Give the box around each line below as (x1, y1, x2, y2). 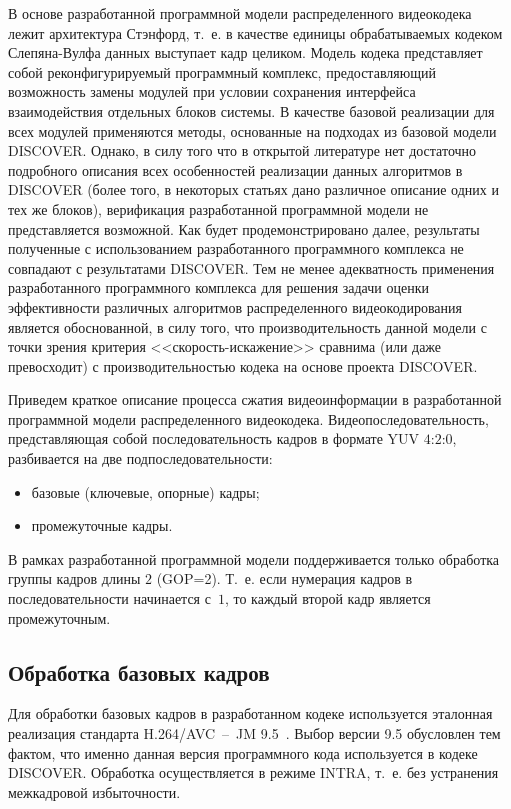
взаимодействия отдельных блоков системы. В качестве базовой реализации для (8, 100, 495, 121)
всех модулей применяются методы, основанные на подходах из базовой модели (8, 120, 497, 141)
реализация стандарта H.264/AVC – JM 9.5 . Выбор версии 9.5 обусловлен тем (8, 723, 501, 744)
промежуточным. (8, 607, 111, 628)
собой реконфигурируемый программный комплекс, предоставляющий (8, 61, 436, 82)
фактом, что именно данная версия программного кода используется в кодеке (8, 742, 478, 763)
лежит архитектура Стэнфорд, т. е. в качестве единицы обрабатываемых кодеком (8, 22, 503, 43)
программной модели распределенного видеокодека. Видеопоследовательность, (8, 408, 489, 429)
